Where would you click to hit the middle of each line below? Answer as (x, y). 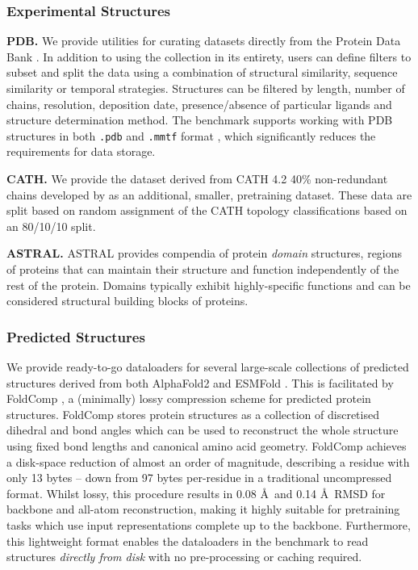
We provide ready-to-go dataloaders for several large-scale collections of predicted (208, 367)
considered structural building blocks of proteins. (127, 301)
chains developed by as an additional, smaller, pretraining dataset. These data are (209, 194)
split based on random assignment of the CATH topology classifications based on (207, 210)
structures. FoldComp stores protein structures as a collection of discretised (193, 414)
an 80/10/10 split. (51, 226)
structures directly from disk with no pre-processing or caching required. (184, 557)
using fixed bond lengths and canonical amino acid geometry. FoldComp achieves (207, 445)
